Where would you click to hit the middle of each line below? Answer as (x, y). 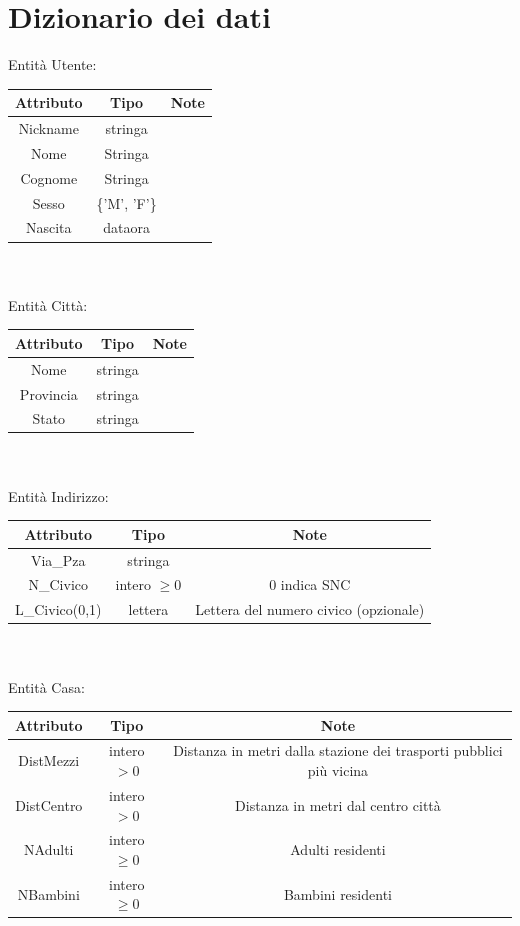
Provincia (48, 393)
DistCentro (49, 804)
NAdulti (49, 849)
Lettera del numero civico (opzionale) (310, 609)
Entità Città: (48, 304)
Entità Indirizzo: (58, 495)
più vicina (338, 770)
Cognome (49, 177)
